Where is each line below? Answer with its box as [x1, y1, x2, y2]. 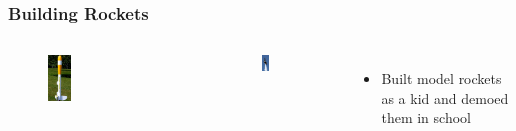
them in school [381, 107, 471, 128]
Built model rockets [381, 68, 502, 89]
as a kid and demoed [381, 87, 509, 108]
